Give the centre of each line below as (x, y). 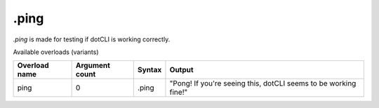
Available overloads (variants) (56, 52)
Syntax (149, 70)
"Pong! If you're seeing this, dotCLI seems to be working (263, 83)
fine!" (179, 93)
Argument (93, 65)
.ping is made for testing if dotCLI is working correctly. (92, 39)
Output (181, 70)
